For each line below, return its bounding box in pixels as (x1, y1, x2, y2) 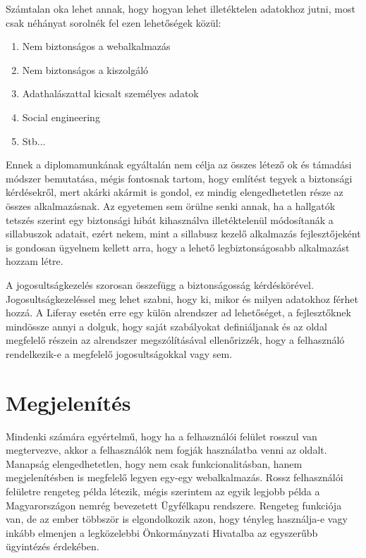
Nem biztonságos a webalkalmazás (22, 39, 171, 54)
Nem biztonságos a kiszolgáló (22, 62, 149, 77)
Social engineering (22, 109, 100, 124)
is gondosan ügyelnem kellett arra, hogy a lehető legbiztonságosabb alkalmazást (6, 240, 350, 254)
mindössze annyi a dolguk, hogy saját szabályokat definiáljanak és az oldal (6, 318, 327, 333)
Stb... (22, 133, 46, 148)
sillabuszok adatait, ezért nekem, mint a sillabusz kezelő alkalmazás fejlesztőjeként (6, 226, 361, 241)
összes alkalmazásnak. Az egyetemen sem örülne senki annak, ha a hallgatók (6, 198, 336, 213)
